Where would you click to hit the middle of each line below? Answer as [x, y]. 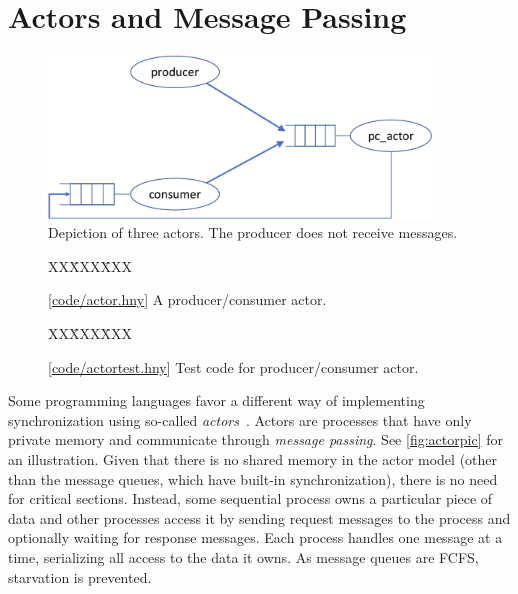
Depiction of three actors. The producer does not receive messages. [253, 232]
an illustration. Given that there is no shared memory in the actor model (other [253, 458]
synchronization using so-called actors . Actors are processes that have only [240, 419]
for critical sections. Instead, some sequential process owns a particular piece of [250, 498]
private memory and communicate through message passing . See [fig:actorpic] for [255, 439]
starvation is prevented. [80, 576]
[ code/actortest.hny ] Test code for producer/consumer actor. [233, 366]
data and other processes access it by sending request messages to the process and [259, 517]
